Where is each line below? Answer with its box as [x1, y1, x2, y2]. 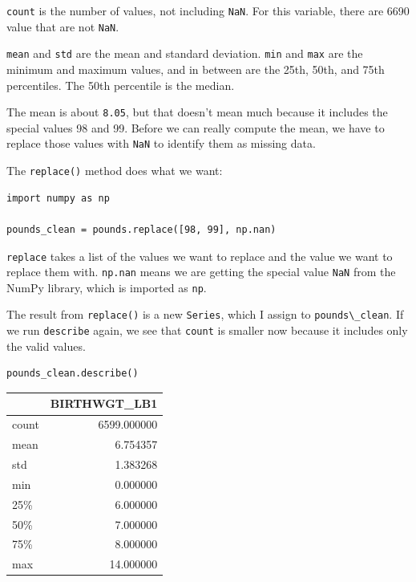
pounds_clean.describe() [6, 368, 139, 380]
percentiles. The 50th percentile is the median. [6, 76, 235, 93]
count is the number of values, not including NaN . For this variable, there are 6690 [6, 2, 410, 18]
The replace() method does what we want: [6, 162, 223, 179]
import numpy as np [6, 192, 110, 204]
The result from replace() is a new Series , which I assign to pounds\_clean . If [6, 306, 404, 323]
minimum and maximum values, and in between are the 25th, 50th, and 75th [6, 60, 385, 77]
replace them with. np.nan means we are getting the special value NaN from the [6, 263, 396, 280]
